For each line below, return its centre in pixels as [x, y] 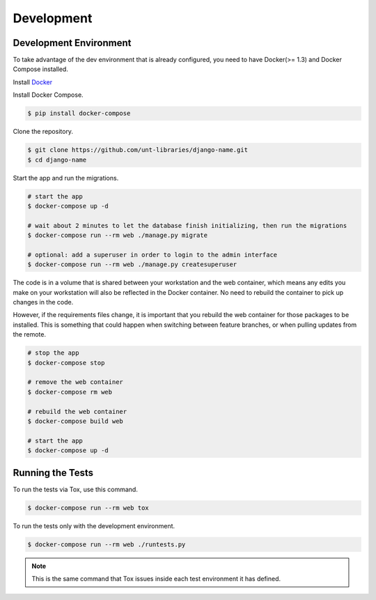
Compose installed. [41, 69]
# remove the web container [75, 382]
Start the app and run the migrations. [66, 178]
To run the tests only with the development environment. [94, 525]
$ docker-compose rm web [70, 392]
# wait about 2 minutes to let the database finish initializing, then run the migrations [187, 225]
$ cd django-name [57, 160]
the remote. [30, 334]
